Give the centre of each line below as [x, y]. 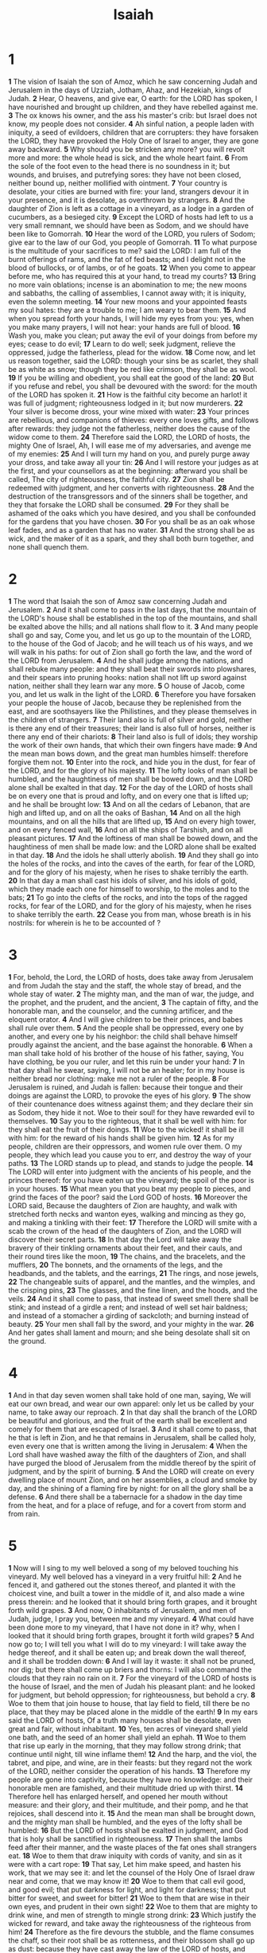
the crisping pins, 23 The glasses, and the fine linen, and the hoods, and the [133, 1290]
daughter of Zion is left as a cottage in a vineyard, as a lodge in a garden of [131, 208]
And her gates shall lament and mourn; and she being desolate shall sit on [129, 1333]
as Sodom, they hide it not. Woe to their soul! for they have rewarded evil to [132, 1112]
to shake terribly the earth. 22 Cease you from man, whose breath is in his [130, 914]
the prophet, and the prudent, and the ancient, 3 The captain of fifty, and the [133, 1002]
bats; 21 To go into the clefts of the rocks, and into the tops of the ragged [128, 897]
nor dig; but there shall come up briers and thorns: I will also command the [130, 1669]
